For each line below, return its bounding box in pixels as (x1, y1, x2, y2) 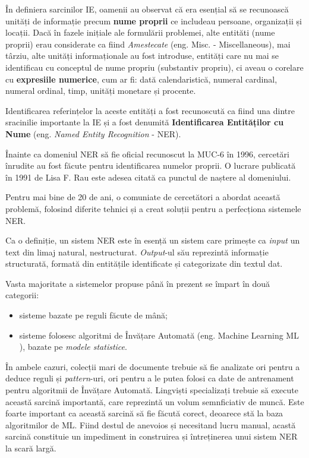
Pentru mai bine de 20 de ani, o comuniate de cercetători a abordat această (5, 191, 280, 203)
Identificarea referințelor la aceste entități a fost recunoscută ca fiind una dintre (5, 104, 295, 116)
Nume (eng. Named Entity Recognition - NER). (5, 127, 181, 140)
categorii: (5, 289, 39, 301)
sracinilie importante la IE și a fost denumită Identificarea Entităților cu (5, 116, 284, 128)
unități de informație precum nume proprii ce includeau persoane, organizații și (5, 14, 302, 27)
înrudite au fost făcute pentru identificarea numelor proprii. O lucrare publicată (5, 159, 296, 172)
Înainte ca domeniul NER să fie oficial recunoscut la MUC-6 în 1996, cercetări (5, 147, 289, 160)
